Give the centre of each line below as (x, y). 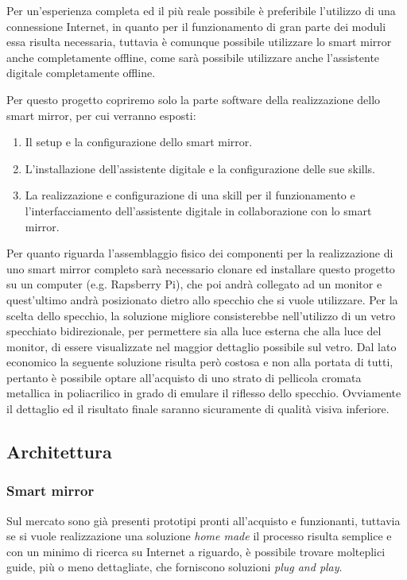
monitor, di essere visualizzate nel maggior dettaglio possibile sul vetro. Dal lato (202, 346)
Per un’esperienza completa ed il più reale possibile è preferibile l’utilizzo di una (201, 10)
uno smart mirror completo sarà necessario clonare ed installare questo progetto (201, 268)
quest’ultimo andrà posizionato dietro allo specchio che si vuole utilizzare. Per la (202, 299)
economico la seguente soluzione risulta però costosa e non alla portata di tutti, (200, 362)
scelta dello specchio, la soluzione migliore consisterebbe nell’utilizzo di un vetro (201, 315)
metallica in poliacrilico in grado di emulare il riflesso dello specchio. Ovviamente (204, 393)
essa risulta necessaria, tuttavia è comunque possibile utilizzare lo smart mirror (199, 42)
